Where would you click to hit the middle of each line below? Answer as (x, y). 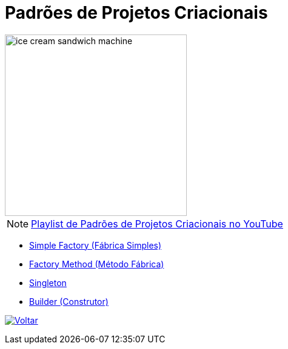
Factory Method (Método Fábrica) (97, 264)
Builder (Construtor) (69, 301)
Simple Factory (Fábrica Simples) (95, 245)
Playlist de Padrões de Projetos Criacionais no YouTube (157, 223)
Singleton (48, 282)
